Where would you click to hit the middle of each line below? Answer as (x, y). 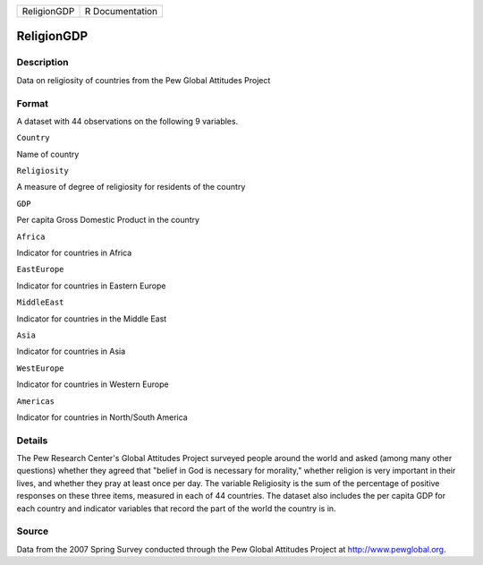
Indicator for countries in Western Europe (93, 384)
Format (33, 103)
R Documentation (121, 11)
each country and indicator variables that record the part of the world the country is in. (176, 508)
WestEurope (40, 368)
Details (32, 441)
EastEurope (40, 270)
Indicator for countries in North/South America (102, 417)
